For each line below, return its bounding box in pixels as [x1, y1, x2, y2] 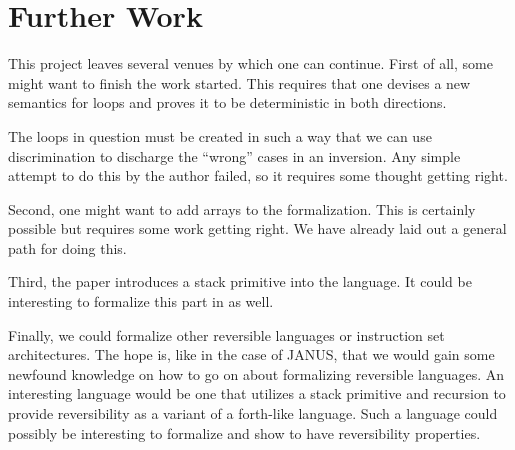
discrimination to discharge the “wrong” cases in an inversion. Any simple [8, 145, 461, 166]
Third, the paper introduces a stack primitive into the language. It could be [8, 271, 472, 292]
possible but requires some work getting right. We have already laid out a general [8, 218, 507, 239]
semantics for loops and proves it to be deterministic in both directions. [8, 92, 447, 113]
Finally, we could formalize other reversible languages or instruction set [8, 324, 445, 345]
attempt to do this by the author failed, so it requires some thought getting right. [8, 165, 508, 186]
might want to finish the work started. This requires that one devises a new [8, 72, 471, 93]
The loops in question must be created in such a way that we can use [8, 125, 432, 146]
